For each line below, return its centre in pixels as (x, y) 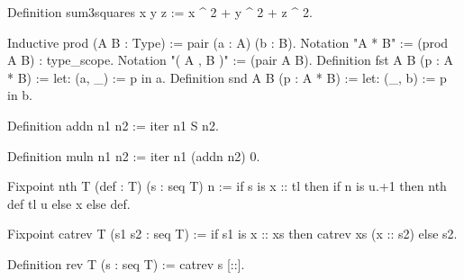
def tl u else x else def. (69, 203)
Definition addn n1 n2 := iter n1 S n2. (113, 125)
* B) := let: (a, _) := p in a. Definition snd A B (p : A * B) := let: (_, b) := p (227, 77)
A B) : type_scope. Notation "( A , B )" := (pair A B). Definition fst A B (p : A (230, 60)
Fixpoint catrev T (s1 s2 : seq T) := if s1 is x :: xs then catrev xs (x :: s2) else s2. (232, 234)
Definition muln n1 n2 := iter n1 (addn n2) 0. (134, 155)
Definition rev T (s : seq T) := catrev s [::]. (126, 263)
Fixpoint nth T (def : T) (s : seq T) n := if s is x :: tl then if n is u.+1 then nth (227, 186)
